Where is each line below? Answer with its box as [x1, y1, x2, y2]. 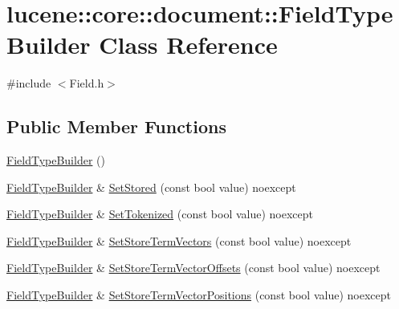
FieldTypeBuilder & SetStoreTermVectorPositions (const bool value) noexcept [6, 287, 391, 303]
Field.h [69, 75, 104, 91]
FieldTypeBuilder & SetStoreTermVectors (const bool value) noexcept [6, 232, 352, 249]
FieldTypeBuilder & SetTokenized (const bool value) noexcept [6, 205, 314, 222]
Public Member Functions [6, 114, 226, 139]
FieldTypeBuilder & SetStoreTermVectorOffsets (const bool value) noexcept [6, 259, 381, 276]
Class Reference [99, 28, 278, 61]
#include [6, 75, 51, 91]
